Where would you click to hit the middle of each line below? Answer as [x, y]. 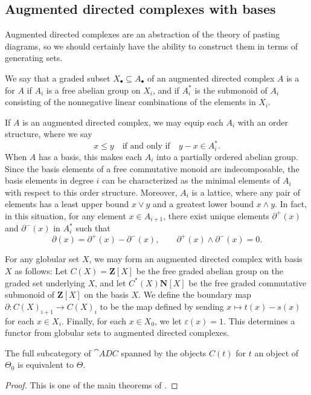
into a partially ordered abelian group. [227, 156]
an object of [277, 352]
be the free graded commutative [248, 282]
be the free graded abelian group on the [210, 271]
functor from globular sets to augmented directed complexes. [117, 332]
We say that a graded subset [58, 78]
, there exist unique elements [216, 215]
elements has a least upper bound [67, 204]
